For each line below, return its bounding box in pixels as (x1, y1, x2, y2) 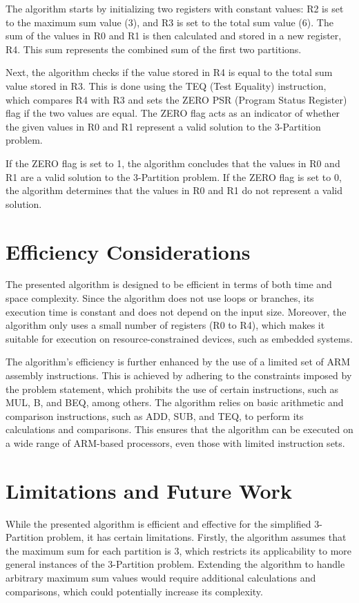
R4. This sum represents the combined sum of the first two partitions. (6, 41, 302, 56)
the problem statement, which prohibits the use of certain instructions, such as (6, 381, 339, 396)
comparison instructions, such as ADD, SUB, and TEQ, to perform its (6, 408, 304, 423)
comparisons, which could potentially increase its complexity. (6, 584, 263, 598)
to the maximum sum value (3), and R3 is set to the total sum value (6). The (6, 15, 333, 29)
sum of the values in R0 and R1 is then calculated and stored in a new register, (6, 28, 342, 43)
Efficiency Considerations (6, 237, 251, 265)
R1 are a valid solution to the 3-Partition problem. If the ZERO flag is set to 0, (6, 169, 342, 184)
